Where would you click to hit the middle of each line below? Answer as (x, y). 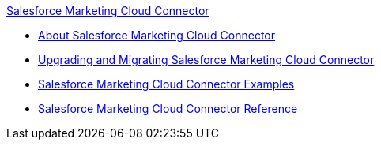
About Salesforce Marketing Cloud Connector (157, 35)
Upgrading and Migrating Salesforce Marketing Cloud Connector (206, 60)
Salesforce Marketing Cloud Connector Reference (168, 109)
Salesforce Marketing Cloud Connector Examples (166, 84)
